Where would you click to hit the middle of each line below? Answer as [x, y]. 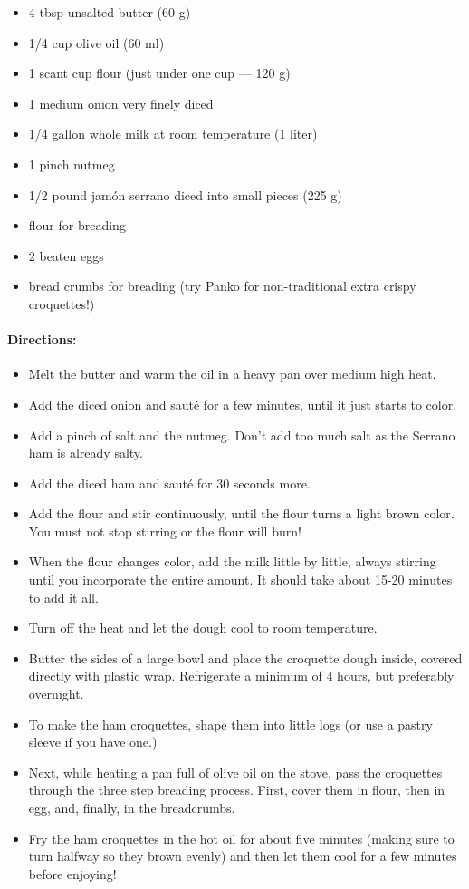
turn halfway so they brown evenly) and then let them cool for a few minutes [243, 856]
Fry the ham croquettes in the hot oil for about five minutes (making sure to [241, 838]
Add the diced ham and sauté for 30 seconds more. [169, 483]
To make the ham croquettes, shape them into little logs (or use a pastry [230, 724]
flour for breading [77, 225]
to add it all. [63, 597]
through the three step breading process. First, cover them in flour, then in [237, 790]
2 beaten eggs [66, 255]
